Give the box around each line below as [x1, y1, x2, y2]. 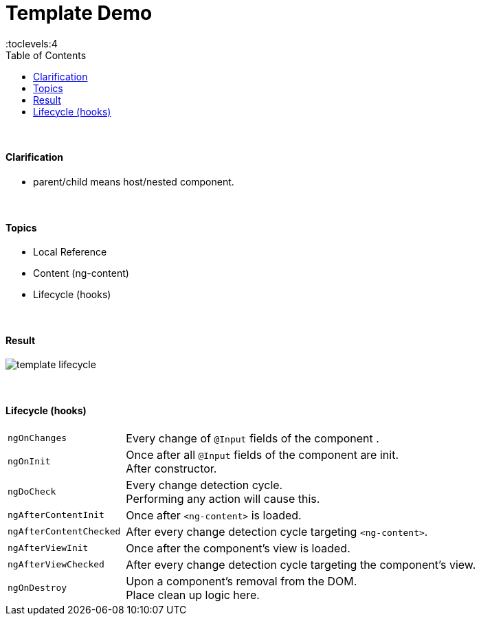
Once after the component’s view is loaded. [126, 541, 350, 555]
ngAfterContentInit [8, 510, 104, 521]
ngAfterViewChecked [8, 559, 104, 570]
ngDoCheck [8, 486, 56, 497]
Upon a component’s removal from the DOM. [126, 574, 357, 588]
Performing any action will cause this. [126, 491, 320, 506]
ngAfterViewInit [8, 543, 89, 554]
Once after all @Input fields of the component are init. [126, 447, 399, 462]
